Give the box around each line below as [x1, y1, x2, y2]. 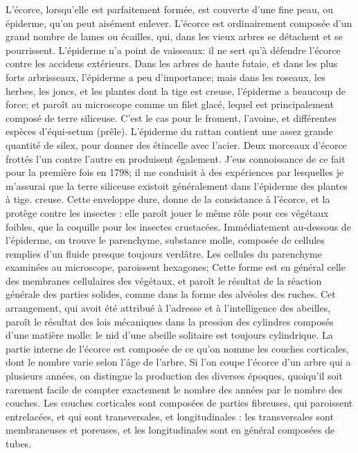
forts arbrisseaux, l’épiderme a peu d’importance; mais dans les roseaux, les [6, 69, 325, 84]
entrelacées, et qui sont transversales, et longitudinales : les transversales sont [6, 409, 334, 423]
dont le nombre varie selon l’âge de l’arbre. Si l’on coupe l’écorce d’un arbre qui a [6, 355, 351, 369]
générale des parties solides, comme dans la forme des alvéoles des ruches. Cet [6, 287, 336, 301]
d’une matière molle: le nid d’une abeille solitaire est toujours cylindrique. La [6, 328, 333, 342]
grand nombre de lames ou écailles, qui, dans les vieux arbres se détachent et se [6, 29, 343, 44]
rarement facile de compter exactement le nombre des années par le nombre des [6, 382, 343, 396]
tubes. [6, 436, 32, 450]
